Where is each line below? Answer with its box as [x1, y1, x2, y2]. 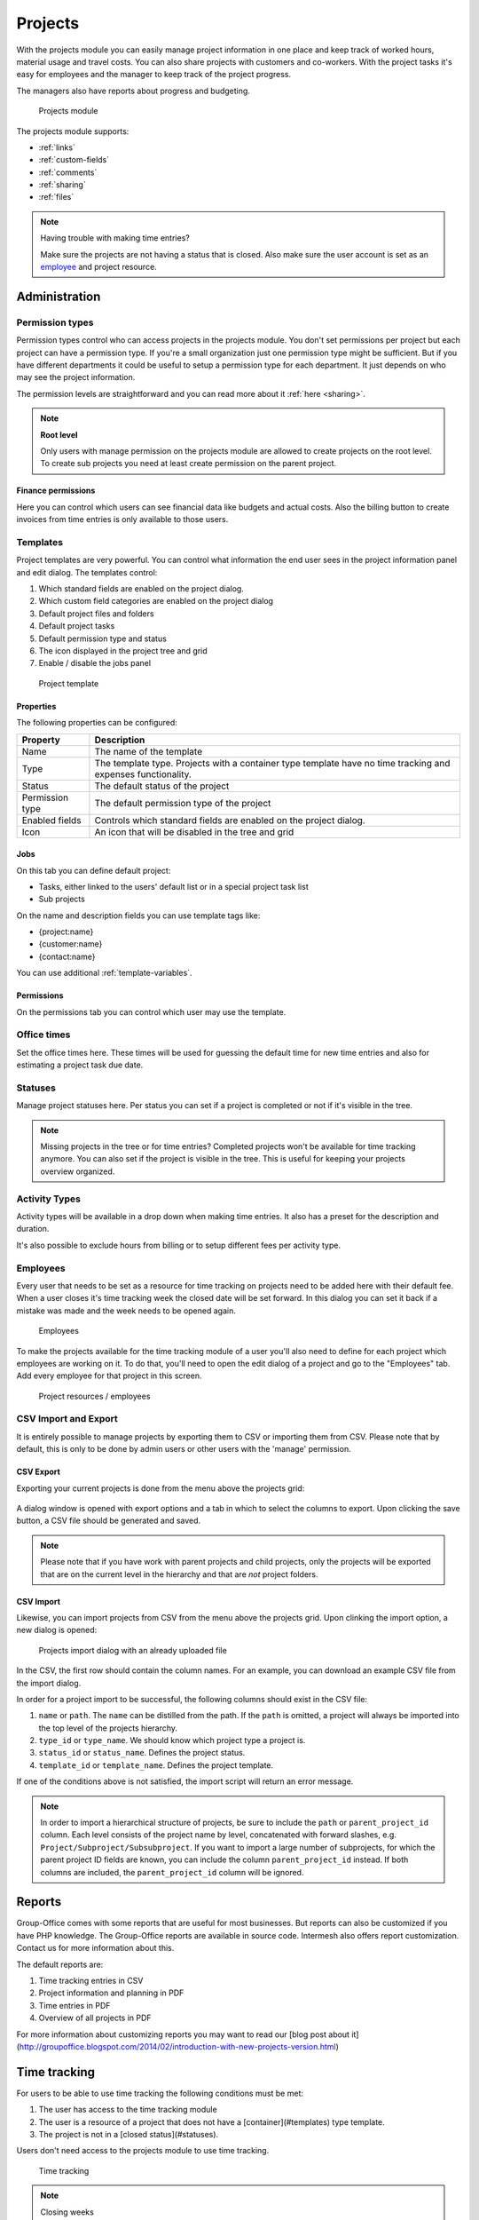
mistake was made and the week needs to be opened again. [16, 1305, 237, 1316]
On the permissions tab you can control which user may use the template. [16, 1006, 287, 1017]
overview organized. [40, 1166, 115, 1177]
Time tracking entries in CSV [38, 1976, 144, 1986]
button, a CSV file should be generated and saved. [16, 1515, 201, 1526]
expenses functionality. [94, 768, 192, 781]
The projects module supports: [16, 125, 130, 137]
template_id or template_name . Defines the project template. [38, 1759, 274, 1771]
